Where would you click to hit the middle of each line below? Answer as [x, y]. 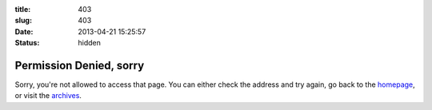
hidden [90, 43]
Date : [24, 31]
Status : [27, 43]
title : [23, 9]
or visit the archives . [48, 96]
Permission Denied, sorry [80, 65]
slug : [23, 21]
